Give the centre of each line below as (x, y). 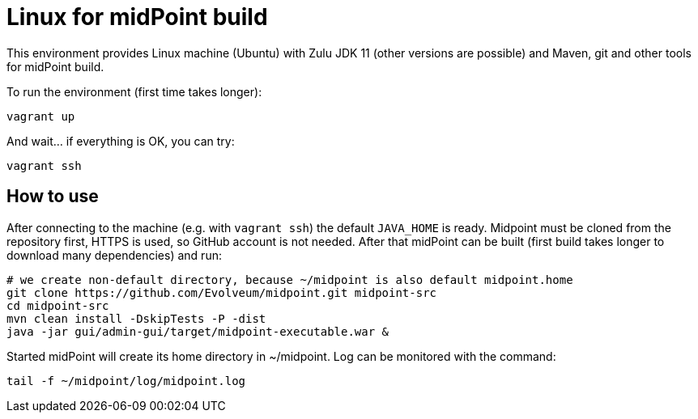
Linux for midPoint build (137, 17)
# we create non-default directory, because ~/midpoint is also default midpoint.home (290, 279)
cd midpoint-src (58, 305)
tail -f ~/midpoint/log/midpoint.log (126, 381)
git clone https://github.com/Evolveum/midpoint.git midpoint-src (222, 292)
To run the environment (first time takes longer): (134, 91)
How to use (53, 197)
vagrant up (41, 116)
